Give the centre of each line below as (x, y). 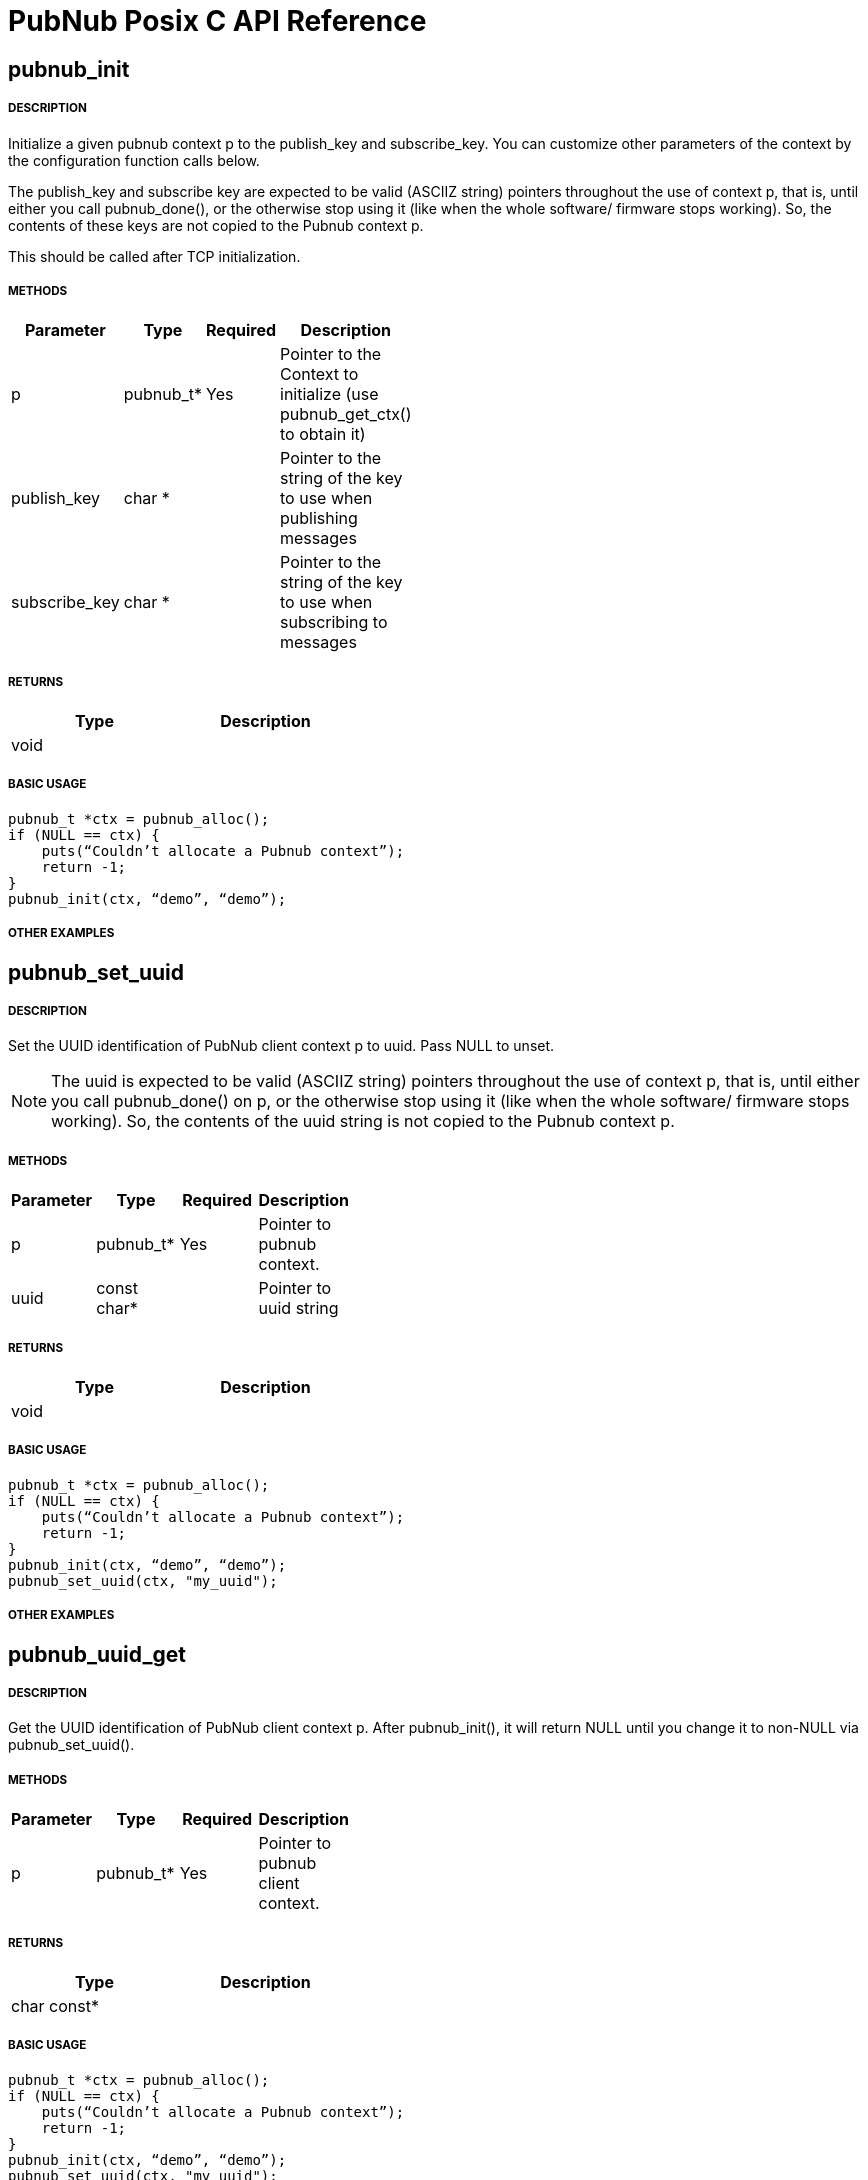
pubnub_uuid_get (97, 1654)
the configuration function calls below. (134, 160)
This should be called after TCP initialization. (154, 256)
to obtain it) (323, 434)
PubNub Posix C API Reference (217, 21)
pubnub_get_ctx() (346, 414)
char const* (55, 2005)
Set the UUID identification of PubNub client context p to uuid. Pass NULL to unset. (281, 1046)
